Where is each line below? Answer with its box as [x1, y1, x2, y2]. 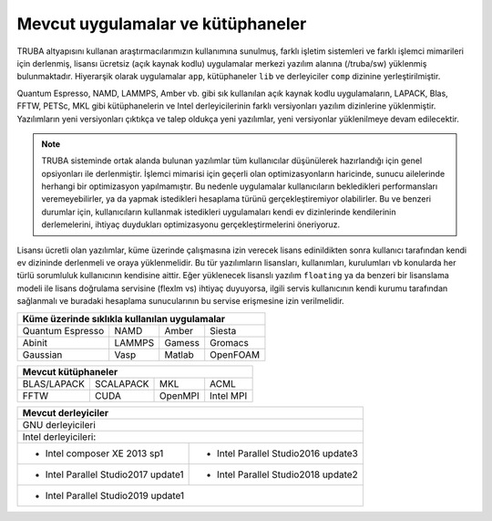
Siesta [210, 324, 237, 337]
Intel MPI [210, 389, 248, 401]
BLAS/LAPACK [22, 377, 86, 390]
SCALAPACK [94, 377, 149, 390]
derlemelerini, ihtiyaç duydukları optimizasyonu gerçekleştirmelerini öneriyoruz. [41, 219, 341, 230]
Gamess [164, 336, 200, 349]
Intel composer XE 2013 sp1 [45, 447, 164, 460]
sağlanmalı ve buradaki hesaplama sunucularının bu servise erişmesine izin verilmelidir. [16, 296, 345, 307]
